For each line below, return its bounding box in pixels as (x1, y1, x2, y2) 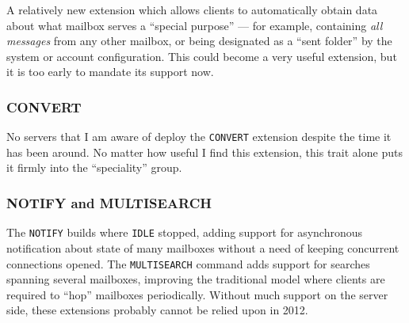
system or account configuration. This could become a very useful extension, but (6, 47, 397, 64)
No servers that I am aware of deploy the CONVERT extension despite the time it (6, 128, 392, 145)
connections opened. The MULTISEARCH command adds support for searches (6, 255, 370, 272)
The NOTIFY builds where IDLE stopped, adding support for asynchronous (6, 224, 363, 241)
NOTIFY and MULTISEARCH (6, 192, 212, 212)
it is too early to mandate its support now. (6, 63, 214, 80)
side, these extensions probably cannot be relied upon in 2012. (6, 302, 308, 318)
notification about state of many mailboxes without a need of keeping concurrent (6, 239, 399, 256)
